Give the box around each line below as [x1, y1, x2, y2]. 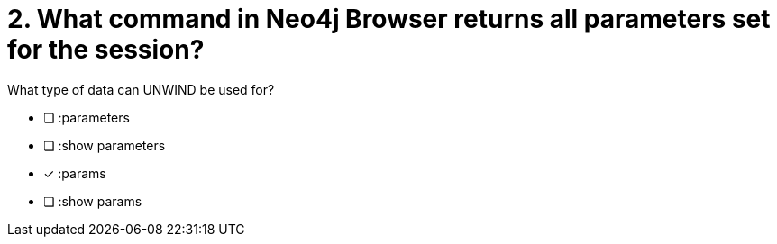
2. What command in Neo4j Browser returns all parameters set [7, 4, 771, 34]
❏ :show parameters [43, 137, 166, 153]
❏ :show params [43, 193, 142, 209]
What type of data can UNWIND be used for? [7, 81, 275, 97]
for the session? [7, 34, 205, 65]
